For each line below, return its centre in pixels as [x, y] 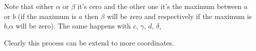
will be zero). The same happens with [73, 26]
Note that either [29, 6]
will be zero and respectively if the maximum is [179, 16]
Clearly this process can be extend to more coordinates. [89, 42]
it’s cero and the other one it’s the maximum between [160, 6]
